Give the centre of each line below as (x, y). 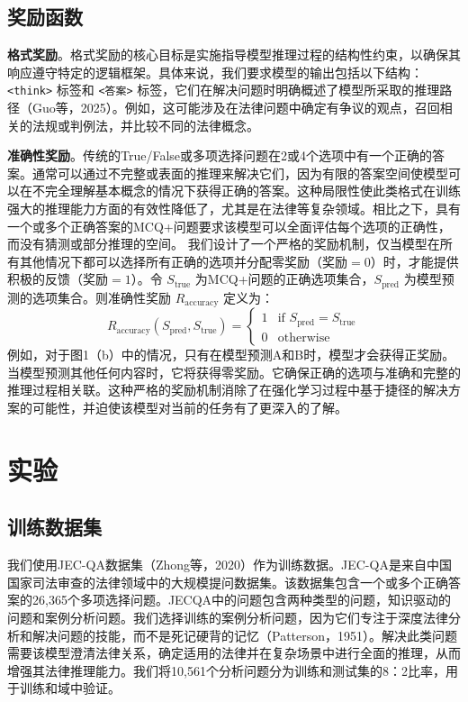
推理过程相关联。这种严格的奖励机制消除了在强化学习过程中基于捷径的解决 (228, 390)
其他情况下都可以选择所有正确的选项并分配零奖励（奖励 (183, 261)
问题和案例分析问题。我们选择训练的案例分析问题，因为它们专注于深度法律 (228, 618)
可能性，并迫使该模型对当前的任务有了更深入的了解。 (189, 408)
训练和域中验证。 (70, 688)
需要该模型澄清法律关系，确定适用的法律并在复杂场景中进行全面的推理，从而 (234, 653)
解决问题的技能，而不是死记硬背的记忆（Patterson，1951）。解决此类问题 (245, 635)
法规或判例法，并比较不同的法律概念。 (145, 125)
